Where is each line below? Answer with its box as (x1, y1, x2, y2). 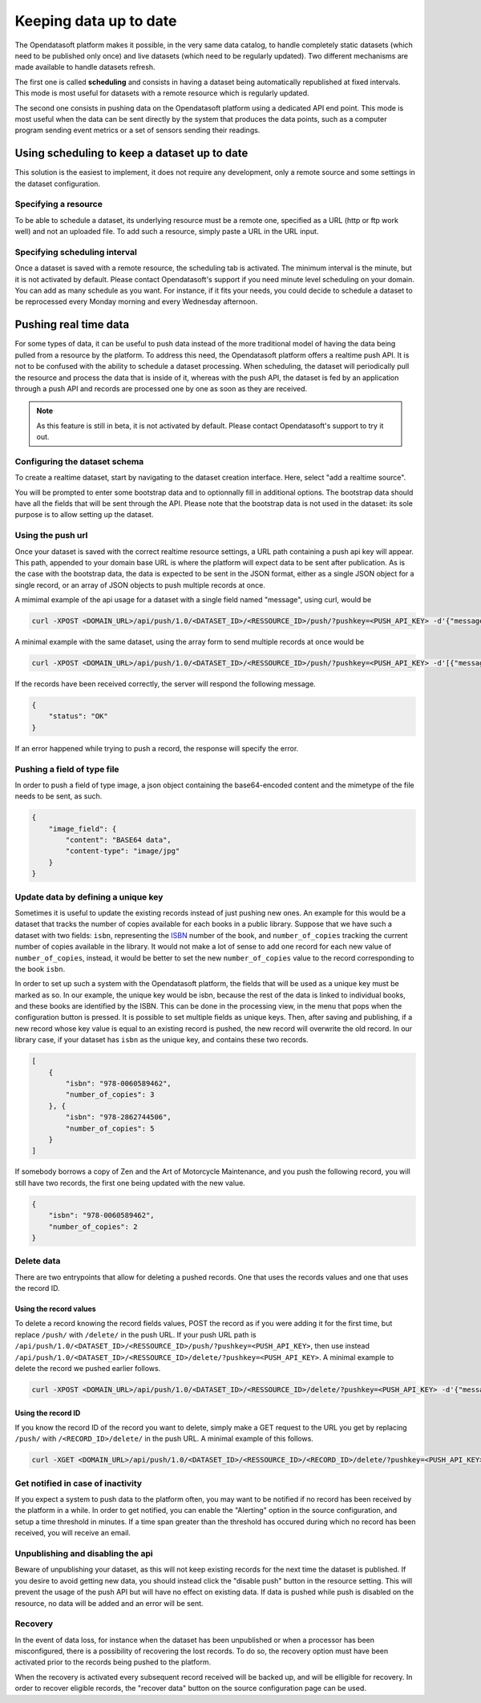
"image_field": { (48, 824, 117, 833)
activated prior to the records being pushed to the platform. (14, 1657, 212, 1667)
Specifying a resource (14, 199, 103, 210)
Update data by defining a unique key (14, 891, 164, 902)
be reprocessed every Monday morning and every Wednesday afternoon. (14, 297, 258, 306)
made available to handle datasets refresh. (14, 63, 156, 72)
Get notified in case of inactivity (14, 1478, 143, 1489)
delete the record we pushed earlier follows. (14, 1363, 161, 1373)
